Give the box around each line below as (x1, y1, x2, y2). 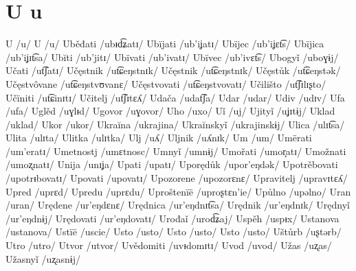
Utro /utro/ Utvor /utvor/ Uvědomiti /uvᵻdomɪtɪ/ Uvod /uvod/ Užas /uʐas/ (5, 238, 332, 252)
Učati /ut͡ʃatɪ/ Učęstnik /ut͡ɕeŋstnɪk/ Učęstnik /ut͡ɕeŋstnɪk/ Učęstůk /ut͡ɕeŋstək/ (5, 63, 341, 78)
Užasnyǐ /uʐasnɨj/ (5, 251, 81, 266)
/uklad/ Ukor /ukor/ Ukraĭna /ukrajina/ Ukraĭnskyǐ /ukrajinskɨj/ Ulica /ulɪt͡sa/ (5, 117, 345, 131)
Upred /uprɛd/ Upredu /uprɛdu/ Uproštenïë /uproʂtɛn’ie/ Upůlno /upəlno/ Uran (5, 184, 351, 198)
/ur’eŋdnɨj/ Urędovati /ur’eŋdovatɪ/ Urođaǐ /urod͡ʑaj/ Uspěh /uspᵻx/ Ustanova (5, 211, 340, 225)
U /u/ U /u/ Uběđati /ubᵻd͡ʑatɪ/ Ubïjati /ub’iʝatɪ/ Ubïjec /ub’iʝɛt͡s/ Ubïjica (5, 36, 324, 51)
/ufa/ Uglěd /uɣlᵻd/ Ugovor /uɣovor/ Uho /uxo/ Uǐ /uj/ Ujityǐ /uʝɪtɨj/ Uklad (5, 104, 335, 118)
